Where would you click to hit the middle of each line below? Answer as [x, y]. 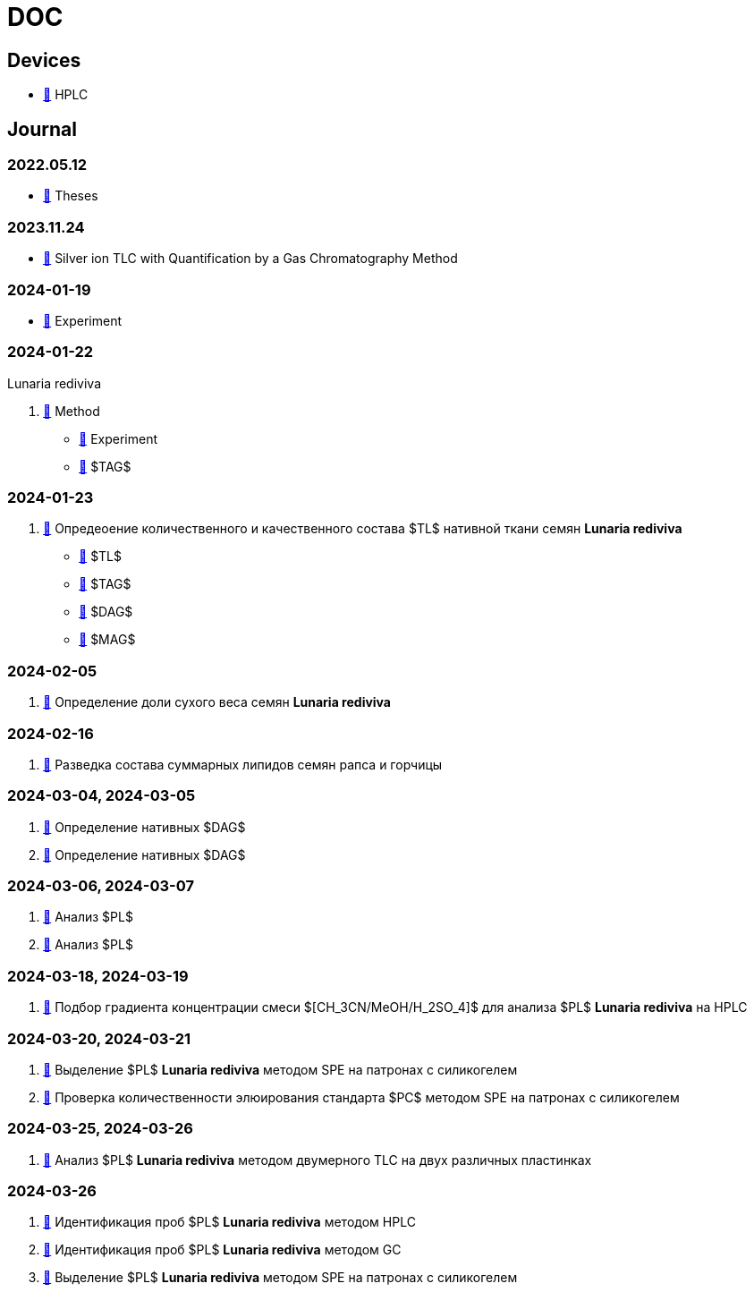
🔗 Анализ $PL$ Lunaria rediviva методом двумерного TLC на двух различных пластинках [318, 1160]
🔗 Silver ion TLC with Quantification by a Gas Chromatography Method [250, 259]
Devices [44, 60]
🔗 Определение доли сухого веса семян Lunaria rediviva [217, 702]
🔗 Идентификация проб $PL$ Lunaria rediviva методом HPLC [229, 1222]
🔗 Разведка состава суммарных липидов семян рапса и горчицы [243, 764]
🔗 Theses [71, 196]
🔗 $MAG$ [107, 640]
